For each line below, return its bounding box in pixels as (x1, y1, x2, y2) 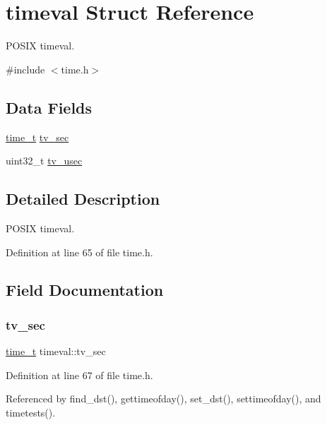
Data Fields (6, 96, 93, 118)
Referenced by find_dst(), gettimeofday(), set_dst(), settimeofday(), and (6, 391, 321, 406)
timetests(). (6, 405, 56, 419)
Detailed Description (6, 188, 160, 210)
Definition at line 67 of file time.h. (6, 367, 153, 382)
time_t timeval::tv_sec (6, 344, 106, 359)
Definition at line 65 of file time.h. (6, 244, 153, 259)
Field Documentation (6, 279, 164, 301)
